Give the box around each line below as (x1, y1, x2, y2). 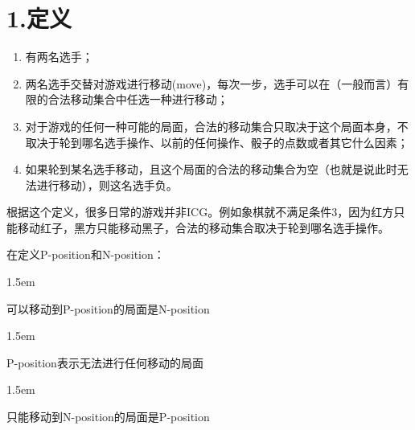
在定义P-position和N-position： (6, 246, 165, 263)
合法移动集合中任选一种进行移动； (47, 91, 228, 108)
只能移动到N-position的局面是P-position (6, 408, 210, 425)
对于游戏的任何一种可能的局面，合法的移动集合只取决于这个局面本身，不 (25, 117, 409, 134)
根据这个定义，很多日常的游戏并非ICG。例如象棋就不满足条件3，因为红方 (6, 203, 394, 220)
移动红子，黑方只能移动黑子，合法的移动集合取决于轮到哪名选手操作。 (17, 219, 389, 235)
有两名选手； (25, 48, 93, 65)
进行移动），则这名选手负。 (36, 176, 178, 193)
